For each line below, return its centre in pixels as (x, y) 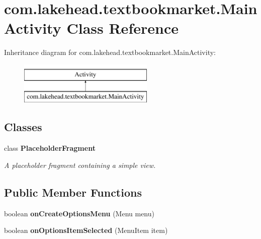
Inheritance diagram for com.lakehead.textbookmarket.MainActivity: (110, 52)
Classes (23, 127)
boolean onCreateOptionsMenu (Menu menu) (79, 213)
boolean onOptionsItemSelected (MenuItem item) (86, 230)
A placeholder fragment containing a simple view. (80, 165)
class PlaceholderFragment (50, 148)
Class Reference (122, 28)
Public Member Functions (73, 192)
